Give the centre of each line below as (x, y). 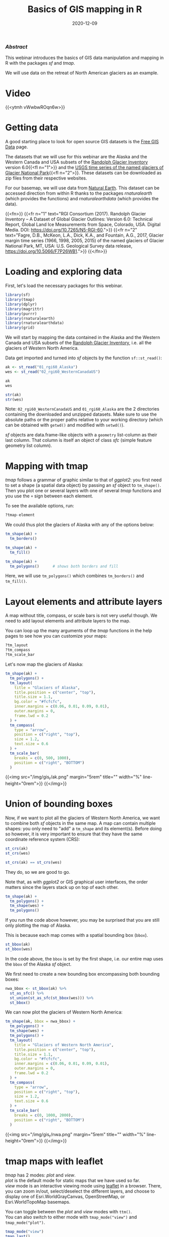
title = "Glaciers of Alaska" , (47, 688)
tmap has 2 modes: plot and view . (40, 1175)
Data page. (17, 147)
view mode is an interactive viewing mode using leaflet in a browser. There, (83, 1186)
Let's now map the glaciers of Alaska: (44, 664)
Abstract (16, 46)
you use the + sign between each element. (49, 496)
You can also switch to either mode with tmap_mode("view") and (71, 1217)
